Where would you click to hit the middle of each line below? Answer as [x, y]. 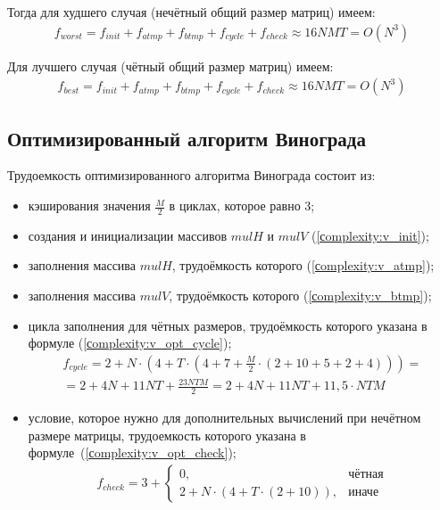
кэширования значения [89, 206]
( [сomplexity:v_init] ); [370, 235]
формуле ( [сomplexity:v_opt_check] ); [132, 452]
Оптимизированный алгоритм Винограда [187, 138]
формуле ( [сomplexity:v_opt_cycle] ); [130, 343]
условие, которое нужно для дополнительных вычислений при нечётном [224, 418]
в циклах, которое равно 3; [242, 206]
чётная [366, 474]
